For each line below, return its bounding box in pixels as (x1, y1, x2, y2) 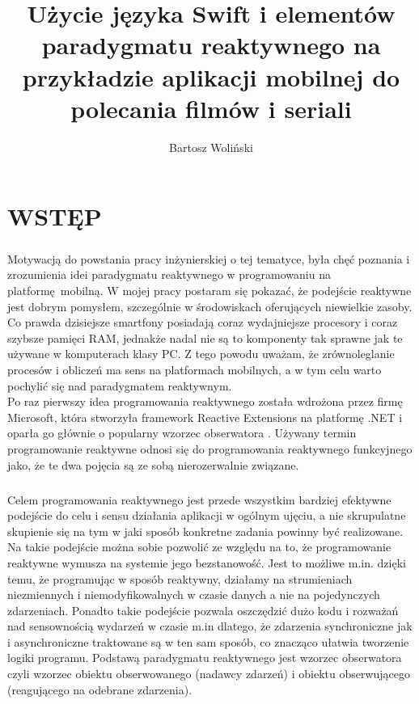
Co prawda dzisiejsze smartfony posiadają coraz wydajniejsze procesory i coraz (7, 314, 398, 331)
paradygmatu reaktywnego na (41, 28, 381, 61)
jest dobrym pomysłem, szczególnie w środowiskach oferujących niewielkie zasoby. (7, 297, 413, 314)
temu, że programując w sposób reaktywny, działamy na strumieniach (7, 570, 353, 587)
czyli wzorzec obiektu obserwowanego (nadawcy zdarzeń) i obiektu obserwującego (7, 665, 411, 682)
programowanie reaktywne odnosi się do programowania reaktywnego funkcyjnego (7, 440, 413, 457)
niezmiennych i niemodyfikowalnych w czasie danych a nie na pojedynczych (7, 586, 380, 603)
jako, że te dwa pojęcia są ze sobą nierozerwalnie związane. (7, 456, 299, 473)
